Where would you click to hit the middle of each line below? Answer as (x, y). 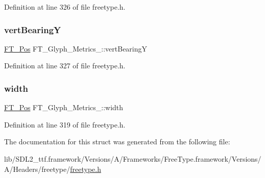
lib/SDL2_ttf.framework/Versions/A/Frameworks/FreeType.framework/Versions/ (133, 159)
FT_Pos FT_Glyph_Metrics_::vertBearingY (76, 48)
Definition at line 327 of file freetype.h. (65, 66)
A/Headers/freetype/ (37, 169)
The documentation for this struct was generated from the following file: (117, 142)
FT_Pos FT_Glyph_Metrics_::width (64, 107)
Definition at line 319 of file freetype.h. (65, 124)
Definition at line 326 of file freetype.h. (65, 7)
